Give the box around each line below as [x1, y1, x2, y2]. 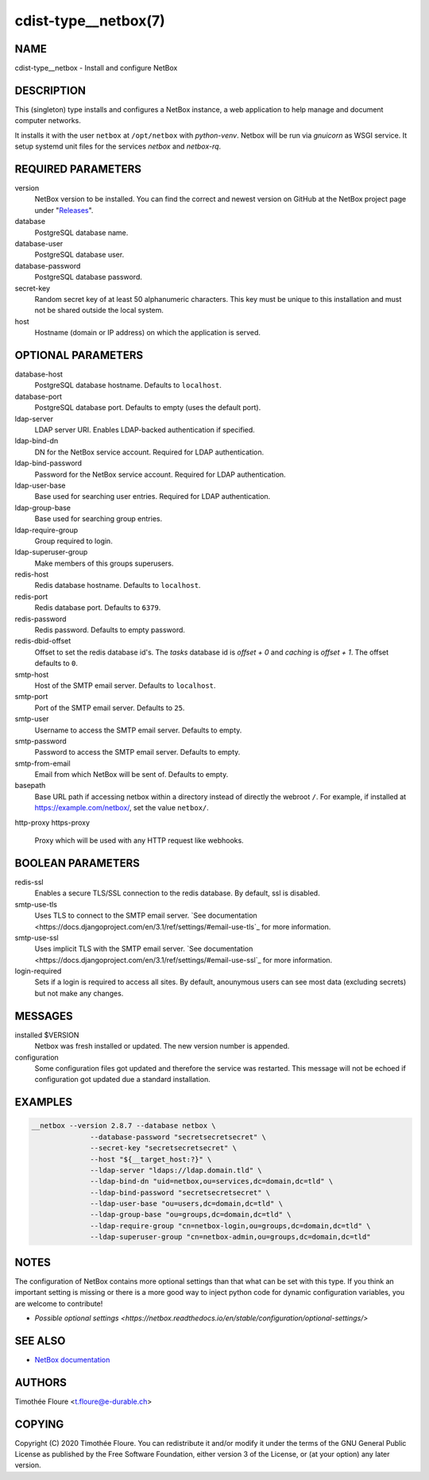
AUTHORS [14, 1375, 68, 1389]
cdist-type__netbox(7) [14, 12, 166, 29]
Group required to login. [34, 536, 113, 546]
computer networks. [14, 116, 81, 126]
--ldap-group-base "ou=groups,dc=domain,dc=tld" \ [90, 1210, 292, 1219]
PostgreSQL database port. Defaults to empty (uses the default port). [34, 403, 261, 412]
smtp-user [14, 714, 49, 724]
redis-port [14, 592, 48, 601]
